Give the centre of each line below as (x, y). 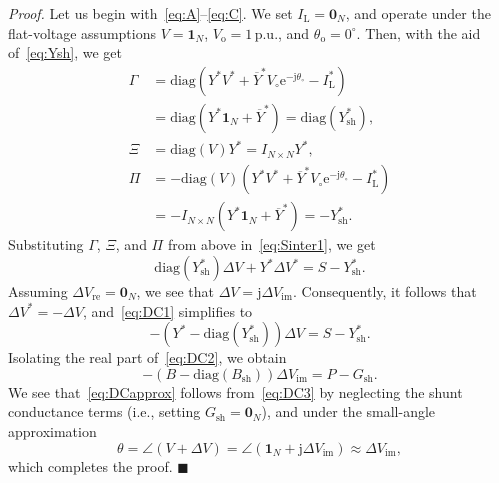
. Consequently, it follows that (384, 291)
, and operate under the (418, 13)
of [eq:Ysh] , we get (65, 52)
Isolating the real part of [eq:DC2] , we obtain (147, 357)
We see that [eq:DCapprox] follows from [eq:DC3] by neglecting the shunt (235, 391)
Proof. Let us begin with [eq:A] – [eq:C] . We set (150, 13)
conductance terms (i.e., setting (104, 411)
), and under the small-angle (348, 411)
